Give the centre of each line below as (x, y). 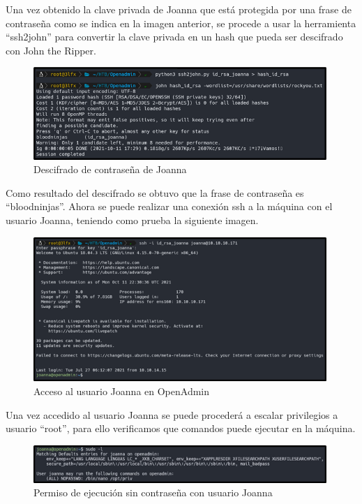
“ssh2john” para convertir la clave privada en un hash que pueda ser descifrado (174, 37)
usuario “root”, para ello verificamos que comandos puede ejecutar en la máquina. (181, 428)
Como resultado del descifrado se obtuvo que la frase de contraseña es (155, 192)
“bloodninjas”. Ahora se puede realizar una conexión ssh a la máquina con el (169, 206)
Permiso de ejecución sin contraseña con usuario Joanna (153, 492)
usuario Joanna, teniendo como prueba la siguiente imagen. (132, 220)
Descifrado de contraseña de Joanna (110, 169)
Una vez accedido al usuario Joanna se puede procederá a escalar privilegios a (172, 414)
